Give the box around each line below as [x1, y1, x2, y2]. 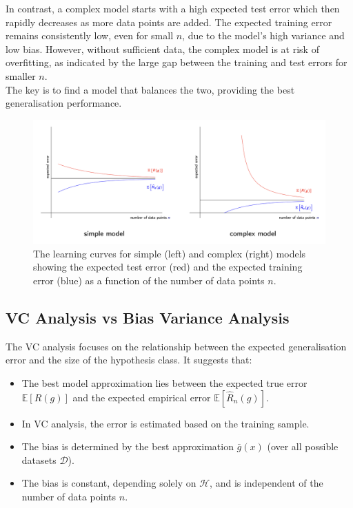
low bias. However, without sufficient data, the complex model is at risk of [6, 41, 319, 56]
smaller [6, 68, 36, 83]
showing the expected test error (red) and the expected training [33, 260, 303, 274]
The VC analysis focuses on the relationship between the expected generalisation [6, 339, 347, 353]
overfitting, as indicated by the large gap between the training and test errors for [6, 55, 347, 70]
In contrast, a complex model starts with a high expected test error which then [6, 1, 340, 15]
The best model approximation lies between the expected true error [21, 376, 307, 390]
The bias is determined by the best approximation [21, 439, 234, 454]
